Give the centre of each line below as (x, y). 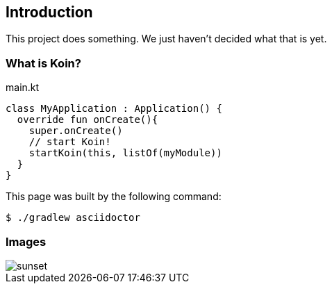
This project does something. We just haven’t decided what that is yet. (166, 39)
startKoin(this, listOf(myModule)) (125, 153)
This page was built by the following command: (114, 197)
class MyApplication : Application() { (114, 109)
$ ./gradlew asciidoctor (73, 218)
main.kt (23, 88)
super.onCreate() (76, 131)
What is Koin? (43, 63)
